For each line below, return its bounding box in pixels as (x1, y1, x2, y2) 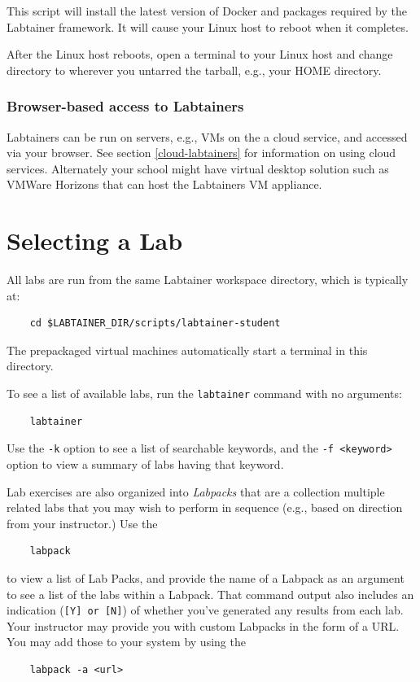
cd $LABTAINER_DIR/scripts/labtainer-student (29, 317, 281, 330)
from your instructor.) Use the (7, 514, 158, 531)
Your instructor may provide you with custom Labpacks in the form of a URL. (7, 617, 400, 634)
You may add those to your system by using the (7, 633, 246, 650)
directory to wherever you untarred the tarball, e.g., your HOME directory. (7, 61, 382, 78)
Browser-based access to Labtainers (7, 96, 244, 116)
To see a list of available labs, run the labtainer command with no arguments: (7, 385, 402, 402)
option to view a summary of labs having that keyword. (7, 455, 284, 472)
